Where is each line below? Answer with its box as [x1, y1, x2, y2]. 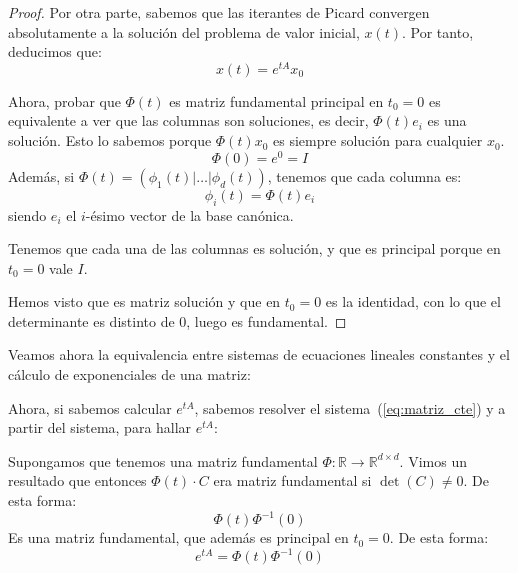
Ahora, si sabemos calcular [8, 397, 172, 418]
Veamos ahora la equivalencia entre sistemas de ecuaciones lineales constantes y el [8, 344, 510, 365]
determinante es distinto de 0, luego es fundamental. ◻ [8, 310, 347, 331]
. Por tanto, [402, 21, 474, 42]
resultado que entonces [8, 470, 147, 491]
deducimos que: [8, 41, 102, 62]
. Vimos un [399, 450, 467, 471]
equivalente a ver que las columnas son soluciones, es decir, [8, 110, 369, 131]
